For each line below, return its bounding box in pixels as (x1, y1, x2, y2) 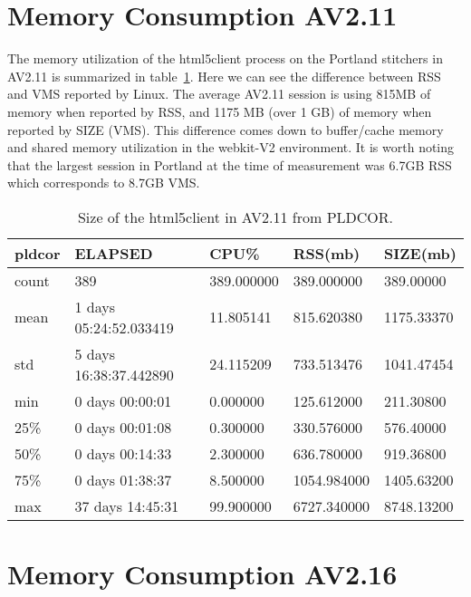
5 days (74, 342, 116, 364)
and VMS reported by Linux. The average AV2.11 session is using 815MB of (7, 84, 431, 103)
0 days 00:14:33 (74, 442, 172, 464)
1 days (74, 295, 116, 317)
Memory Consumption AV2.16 (7, 555, 398, 592)
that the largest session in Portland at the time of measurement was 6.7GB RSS (7, 155, 452, 174)
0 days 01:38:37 (74, 468, 172, 490)
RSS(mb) (293, 242, 360, 264)
